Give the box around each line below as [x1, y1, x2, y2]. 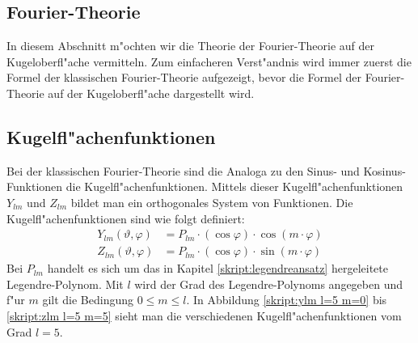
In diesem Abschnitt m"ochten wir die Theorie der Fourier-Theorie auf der [6, 37, 375, 54]
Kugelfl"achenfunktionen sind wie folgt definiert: [6, 210, 245, 227]
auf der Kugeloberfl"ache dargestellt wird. [48, 84, 255, 101]
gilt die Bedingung [42, 291, 134, 308]
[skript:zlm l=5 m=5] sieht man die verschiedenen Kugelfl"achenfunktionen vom [6, 307, 402, 324]
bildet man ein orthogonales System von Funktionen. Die [70, 193, 353, 210]
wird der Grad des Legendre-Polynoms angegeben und [134, 275, 403, 292]
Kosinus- [363, 162, 406, 179]
